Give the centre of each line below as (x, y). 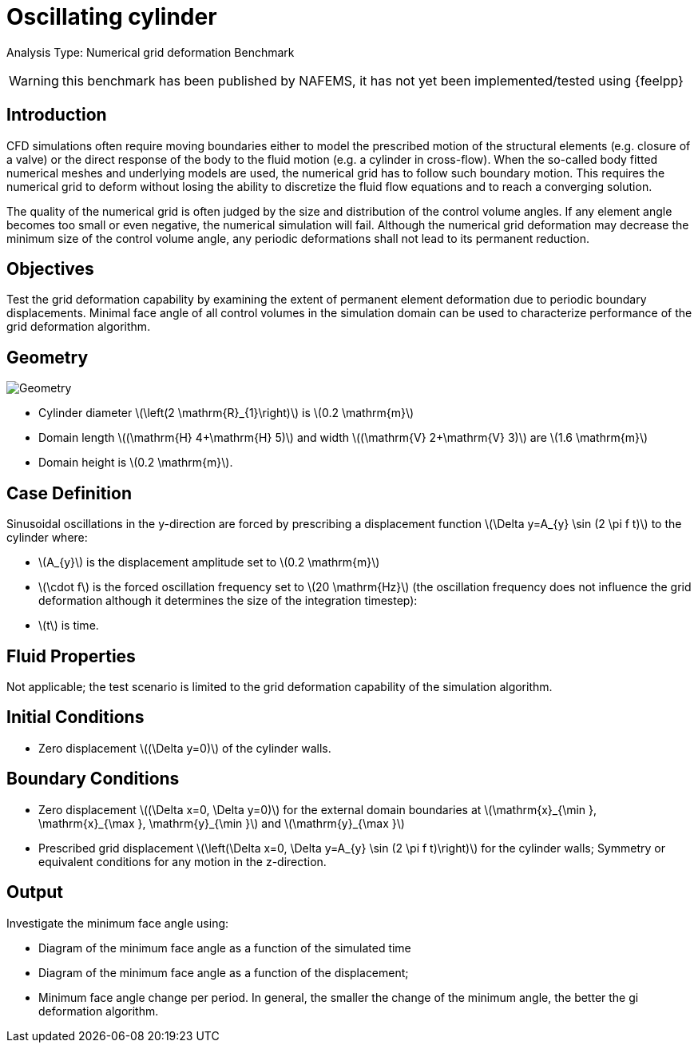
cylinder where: (47, 538)
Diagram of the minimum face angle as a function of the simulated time (225, 948)
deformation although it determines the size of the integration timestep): (228, 601)
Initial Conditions (75, 717)
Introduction (57, 115)
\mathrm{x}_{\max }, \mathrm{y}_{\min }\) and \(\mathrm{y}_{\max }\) (222, 823)
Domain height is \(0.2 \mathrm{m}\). (136, 463)
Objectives (50, 269)
